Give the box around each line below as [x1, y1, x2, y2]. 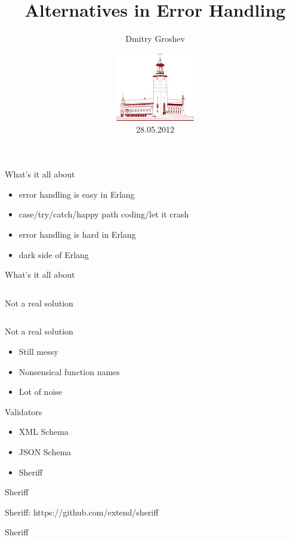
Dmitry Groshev [125, 32, 185, 45]
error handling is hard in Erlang [18, 228, 136, 241]
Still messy [18, 345, 58, 358]
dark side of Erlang [18, 248, 89, 260]
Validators [5, 405, 42, 418]
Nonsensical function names [18, 365, 120, 378]
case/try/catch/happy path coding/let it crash [18, 208, 189, 220]
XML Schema [18, 425, 69, 438]
